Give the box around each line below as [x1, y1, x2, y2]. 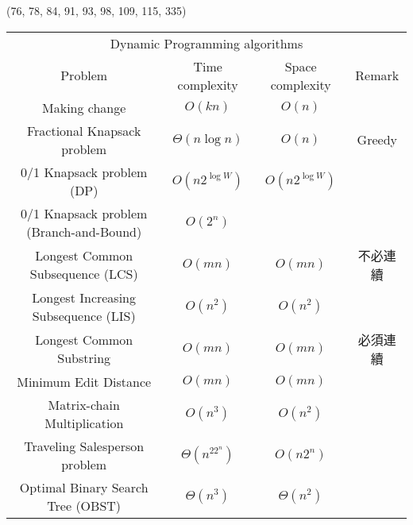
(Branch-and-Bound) [26, 222, 142, 241]
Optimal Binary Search [19, 477, 149, 496]
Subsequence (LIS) [32, 306, 136, 325]
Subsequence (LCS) [29, 264, 138, 283]
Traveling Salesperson [24, 436, 145, 455]
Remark [355, 66, 399, 85]
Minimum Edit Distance [17, 372, 152, 391]
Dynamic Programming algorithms [110, 33, 303, 52]
